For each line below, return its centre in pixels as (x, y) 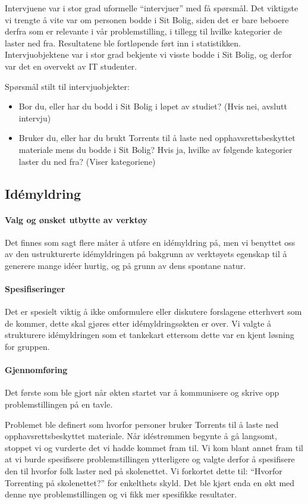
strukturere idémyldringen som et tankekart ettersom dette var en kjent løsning (150, 335)
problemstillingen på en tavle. (59, 404)
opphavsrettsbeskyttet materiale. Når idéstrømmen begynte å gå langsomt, (141, 436)
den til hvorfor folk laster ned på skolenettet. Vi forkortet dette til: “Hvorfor (144, 471)
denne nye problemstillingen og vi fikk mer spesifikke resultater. (121, 494)
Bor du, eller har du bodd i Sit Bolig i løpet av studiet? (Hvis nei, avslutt (153, 106)
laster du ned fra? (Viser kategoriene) (87, 161)
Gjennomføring (36, 370)
